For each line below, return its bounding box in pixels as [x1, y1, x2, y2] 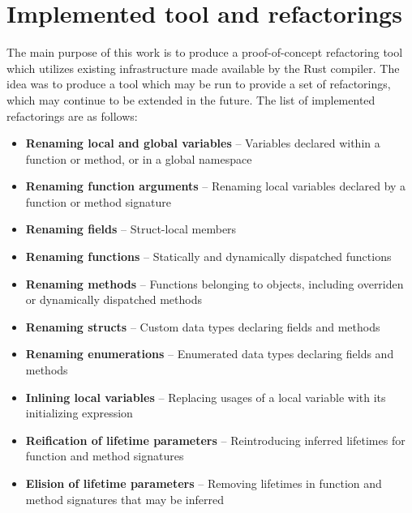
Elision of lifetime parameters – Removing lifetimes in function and [25, 475, 382, 491]
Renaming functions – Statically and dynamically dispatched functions [25, 248, 392, 265]
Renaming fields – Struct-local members [25, 220, 237, 237]
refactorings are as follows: [6, 107, 138, 124]
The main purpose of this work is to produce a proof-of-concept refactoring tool [6, 44, 403, 61]
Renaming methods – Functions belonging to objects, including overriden [25, 275, 404, 292]
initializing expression [25, 404, 133, 421]
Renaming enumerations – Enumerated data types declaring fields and [25, 345, 394, 362]
